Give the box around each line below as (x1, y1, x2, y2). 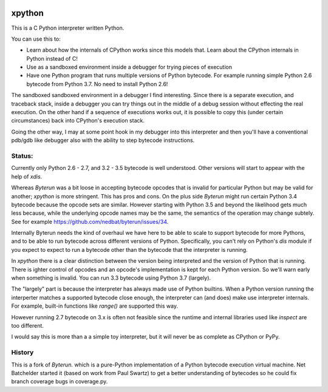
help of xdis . (11, 173, 43, 180)
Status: (11, 152, 33, 160)
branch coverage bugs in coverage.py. (11, 378, 108, 385)
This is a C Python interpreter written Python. (11, 24, 125, 32)
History (11, 348, 34, 357)
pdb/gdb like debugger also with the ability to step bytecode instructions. (11, 137, 195, 144)
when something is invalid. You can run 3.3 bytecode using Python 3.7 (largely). (11, 274, 211, 282)
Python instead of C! (26, 55, 78, 62)
